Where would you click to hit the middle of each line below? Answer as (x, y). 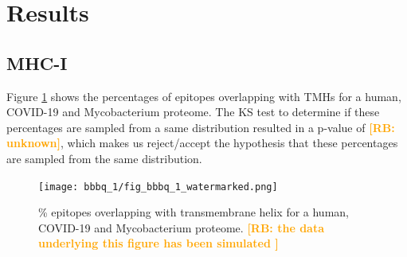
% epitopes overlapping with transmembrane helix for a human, (194, 212)
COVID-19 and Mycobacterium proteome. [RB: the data (182, 227)
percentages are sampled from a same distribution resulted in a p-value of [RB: (201, 127)
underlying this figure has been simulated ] (158, 243)
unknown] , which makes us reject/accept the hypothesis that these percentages (202, 143)
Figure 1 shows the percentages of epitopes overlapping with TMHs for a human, (204, 96)
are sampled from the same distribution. (104, 158)
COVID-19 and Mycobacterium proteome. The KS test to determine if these (193, 112)
